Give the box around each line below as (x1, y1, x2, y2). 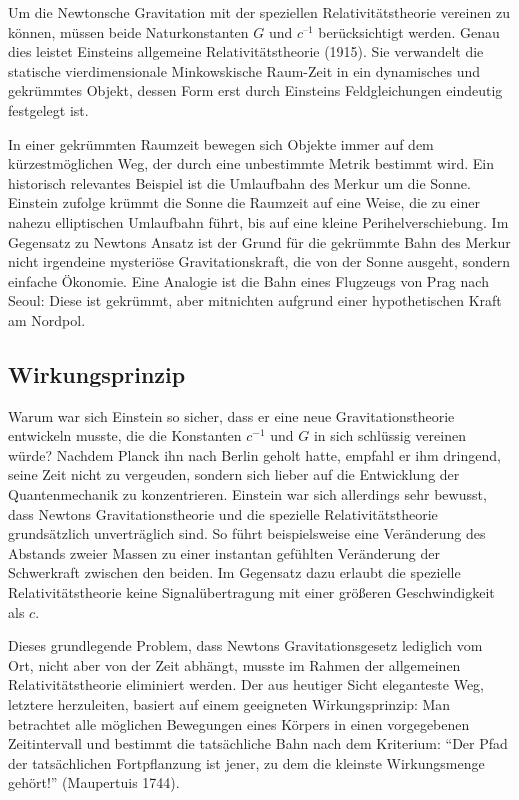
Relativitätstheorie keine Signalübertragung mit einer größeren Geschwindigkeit (8, 582, 495, 603)
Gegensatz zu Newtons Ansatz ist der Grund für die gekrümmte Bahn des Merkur (8, 231, 511, 252)
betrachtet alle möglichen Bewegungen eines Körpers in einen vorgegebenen (8, 713, 470, 734)
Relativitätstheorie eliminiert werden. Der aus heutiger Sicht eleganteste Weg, (8, 674, 485, 695)
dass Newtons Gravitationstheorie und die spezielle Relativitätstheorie (8, 503, 438, 524)
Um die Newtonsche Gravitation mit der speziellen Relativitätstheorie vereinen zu (8, 2, 510, 22)
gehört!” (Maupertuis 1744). (8, 772, 180, 793)
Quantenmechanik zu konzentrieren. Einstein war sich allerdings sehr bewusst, (8, 484, 487, 505)
